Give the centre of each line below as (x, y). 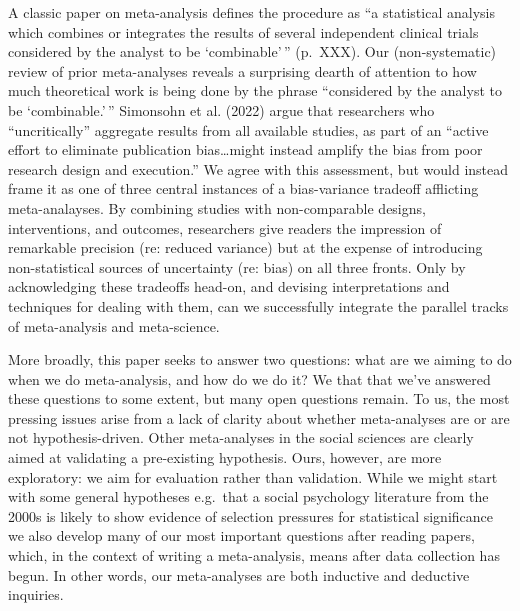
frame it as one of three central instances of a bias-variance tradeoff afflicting (243, 188)
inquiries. (36, 594)
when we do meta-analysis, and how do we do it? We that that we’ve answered (249, 378)
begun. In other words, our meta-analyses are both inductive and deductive (239, 574)
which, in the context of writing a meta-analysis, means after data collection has (254, 555)
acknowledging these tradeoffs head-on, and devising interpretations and (229, 286)
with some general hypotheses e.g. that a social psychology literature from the (248, 496)
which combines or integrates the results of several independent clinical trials (243, 31)
